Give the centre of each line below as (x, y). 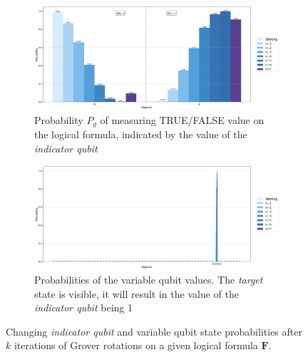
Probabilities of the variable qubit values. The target (149, 280)
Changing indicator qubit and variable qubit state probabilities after (154, 331)
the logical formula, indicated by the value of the (141, 134)
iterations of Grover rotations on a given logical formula (136, 345)
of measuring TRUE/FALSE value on (182, 119)
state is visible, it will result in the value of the (137, 293)
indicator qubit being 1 (83, 307)
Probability (59, 119)
